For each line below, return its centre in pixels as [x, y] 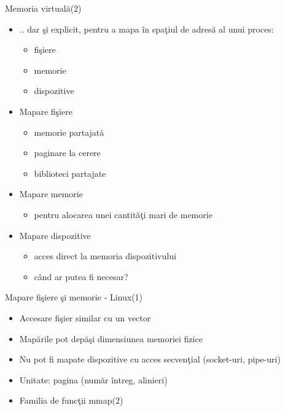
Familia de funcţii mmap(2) [71, 400]
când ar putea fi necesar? [81, 276]
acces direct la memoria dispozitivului [105, 256]
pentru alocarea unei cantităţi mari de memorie [123, 214]
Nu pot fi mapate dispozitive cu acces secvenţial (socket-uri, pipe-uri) [150, 359]
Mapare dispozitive [55, 235]
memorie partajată [69, 132]
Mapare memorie [51, 194]
